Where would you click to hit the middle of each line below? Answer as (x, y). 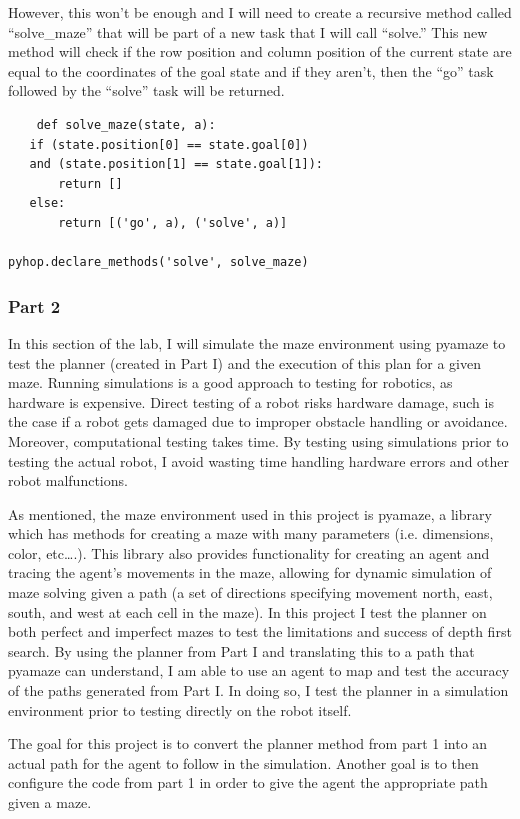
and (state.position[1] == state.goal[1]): (176, 164)
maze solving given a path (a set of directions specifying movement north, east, (250, 592)
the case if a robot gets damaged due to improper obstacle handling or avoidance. (258, 421)
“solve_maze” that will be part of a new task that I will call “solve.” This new (248, 31)
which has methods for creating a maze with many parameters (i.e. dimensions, (251, 533)
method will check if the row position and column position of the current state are (260, 51)
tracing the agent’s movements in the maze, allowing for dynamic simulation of (250, 572)
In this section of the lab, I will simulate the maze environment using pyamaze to (257, 342)
